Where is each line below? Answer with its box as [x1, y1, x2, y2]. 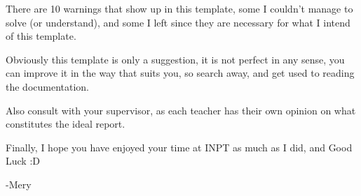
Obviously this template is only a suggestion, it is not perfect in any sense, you [6, 52, 345, 66]
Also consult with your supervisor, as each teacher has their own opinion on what [6, 103, 356, 117]
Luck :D [6, 153, 40, 168]
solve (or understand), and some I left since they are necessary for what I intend [6, 15, 350, 29]
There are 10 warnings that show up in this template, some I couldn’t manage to [6, 1, 353, 15]
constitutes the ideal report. [6, 116, 125, 131]
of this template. [6, 29, 76, 43]
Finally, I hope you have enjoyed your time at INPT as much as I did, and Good [6, 140, 353, 154]
